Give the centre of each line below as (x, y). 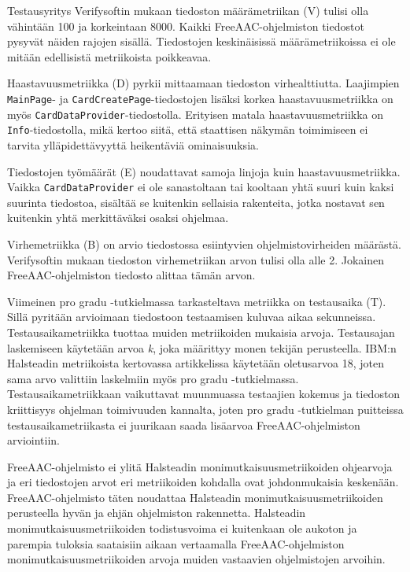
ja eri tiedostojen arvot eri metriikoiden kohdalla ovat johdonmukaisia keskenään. (203, 482)
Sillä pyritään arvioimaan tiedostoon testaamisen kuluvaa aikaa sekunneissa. (192, 317)
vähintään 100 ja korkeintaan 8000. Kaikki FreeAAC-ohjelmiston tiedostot (186, 26)
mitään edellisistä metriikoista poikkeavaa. (109, 56)
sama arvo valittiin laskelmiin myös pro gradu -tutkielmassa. (153, 378)
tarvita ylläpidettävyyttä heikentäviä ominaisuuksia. (133, 144)
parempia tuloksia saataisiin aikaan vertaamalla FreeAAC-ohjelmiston (176, 543)
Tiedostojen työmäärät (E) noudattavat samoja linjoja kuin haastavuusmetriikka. (204, 171)
